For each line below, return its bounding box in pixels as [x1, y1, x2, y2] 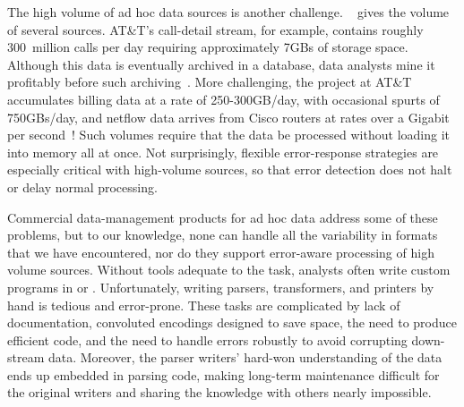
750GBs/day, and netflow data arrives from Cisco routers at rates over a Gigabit [7, 107, 450, 126]
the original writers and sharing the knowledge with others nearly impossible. [7, 383, 432, 402]
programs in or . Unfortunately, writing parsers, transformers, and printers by [7, 277, 434, 296]
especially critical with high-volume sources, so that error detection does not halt [7, 160, 452, 179]
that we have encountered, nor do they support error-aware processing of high [7, 242, 434, 261]
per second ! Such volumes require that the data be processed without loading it [7, 125, 450, 144]
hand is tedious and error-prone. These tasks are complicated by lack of [7, 295, 400, 314]
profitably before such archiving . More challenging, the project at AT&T [7, 72, 412, 91]
